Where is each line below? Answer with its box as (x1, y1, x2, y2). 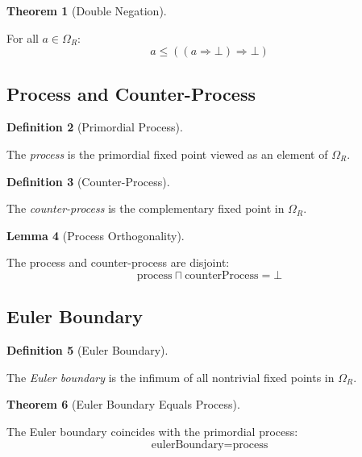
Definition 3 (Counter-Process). (6, 172, 170, 189)
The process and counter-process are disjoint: (6, 254, 230, 271)
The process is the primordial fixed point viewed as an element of (6, 145, 328, 162)
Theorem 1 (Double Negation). (6, 2, 167, 19)
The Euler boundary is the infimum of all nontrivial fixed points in (6, 368, 335, 385)
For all (6, 29, 39, 46)
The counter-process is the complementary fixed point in (6, 200, 285, 217)
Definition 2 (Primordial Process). (6, 118, 183, 135)
